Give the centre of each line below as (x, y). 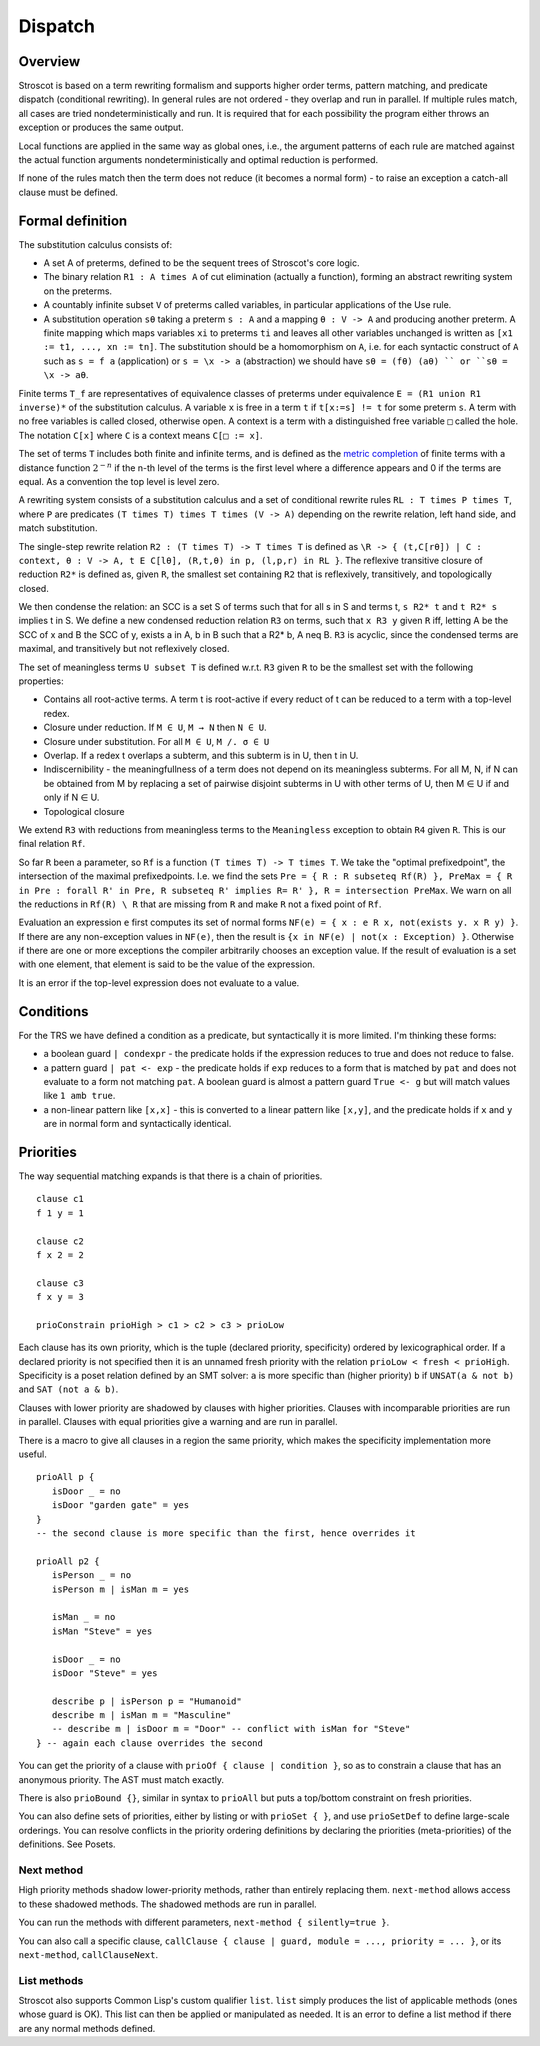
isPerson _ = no (91, 1575)
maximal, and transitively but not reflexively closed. (124, 649)
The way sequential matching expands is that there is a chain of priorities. (170, 1176)
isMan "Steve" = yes (102, 1631)
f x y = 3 (60, 1297)
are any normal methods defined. (87, 2028)
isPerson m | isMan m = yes (120, 1589)
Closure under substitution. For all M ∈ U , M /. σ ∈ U (156, 741)
